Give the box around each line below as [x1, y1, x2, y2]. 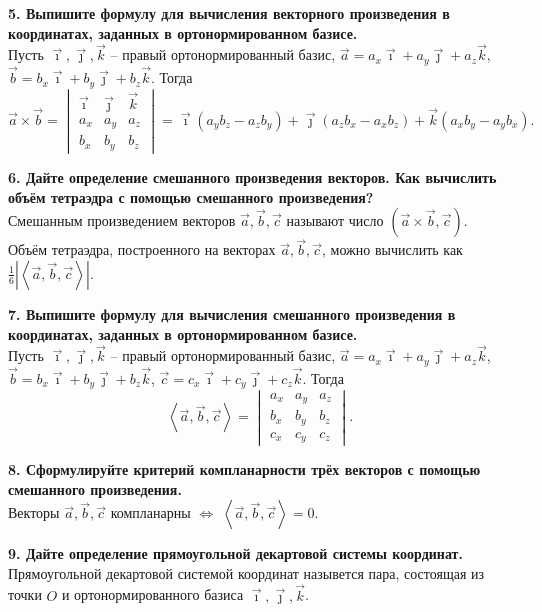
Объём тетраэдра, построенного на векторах [8, 239, 276, 260]
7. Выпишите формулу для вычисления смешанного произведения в [8, 303, 456, 324]
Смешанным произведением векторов [8, 210, 236, 231]
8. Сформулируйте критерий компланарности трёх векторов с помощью [8, 459, 481, 480]
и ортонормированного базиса [61, 584, 244, 605]
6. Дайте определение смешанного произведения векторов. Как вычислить [8, 166, 497, 187]
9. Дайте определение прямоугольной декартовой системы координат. [8, 543, 463, 564]
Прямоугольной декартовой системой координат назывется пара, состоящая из [8, 562, 485, 583]
